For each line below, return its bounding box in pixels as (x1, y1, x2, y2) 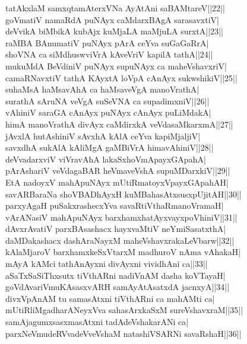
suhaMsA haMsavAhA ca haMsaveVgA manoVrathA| (5, 83, 199, 95)
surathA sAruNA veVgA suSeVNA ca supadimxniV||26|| (5, 94, 210, 107)
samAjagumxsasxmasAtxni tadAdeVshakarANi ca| (5, 316, 189, 328)
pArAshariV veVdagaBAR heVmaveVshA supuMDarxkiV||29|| (5, 164, 230, 177)
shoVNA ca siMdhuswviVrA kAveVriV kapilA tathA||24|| (5, 48, 213, 60)
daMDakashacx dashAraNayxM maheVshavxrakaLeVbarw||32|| (5, 234, 235, 246)
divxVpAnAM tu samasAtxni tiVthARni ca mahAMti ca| (5, 292, 215, 304)
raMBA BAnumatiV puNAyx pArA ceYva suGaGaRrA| (5, 36, 209, 49)
